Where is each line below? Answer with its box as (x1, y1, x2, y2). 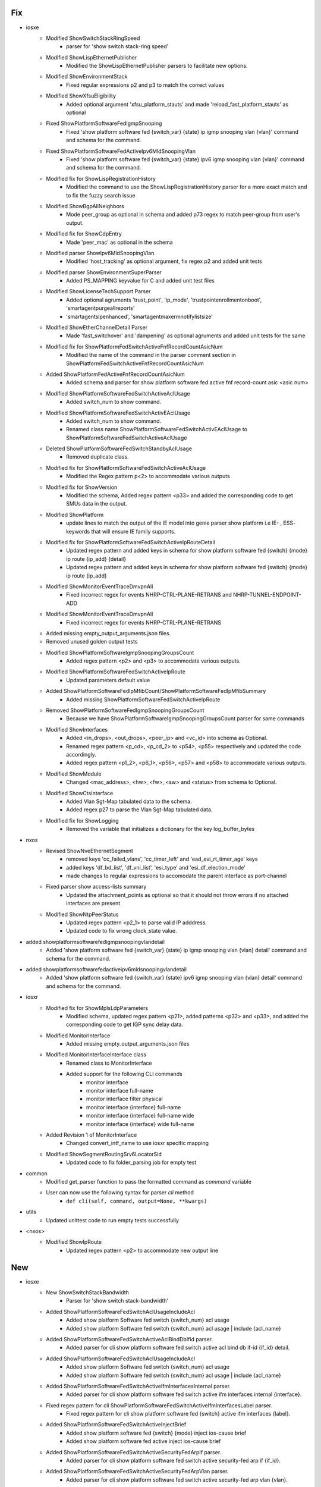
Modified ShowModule (46, 770, 102, 777)
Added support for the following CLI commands (66, 1071, 182, 1078)
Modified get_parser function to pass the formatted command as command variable (46, 1178, 252, 1185)
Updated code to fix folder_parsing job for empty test (66, 1159, 197, 1166)
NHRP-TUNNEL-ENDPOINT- (232, 591, 301, 598)
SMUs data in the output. (66, 500, 127, 507)
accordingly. (66, 751, 96, 758)
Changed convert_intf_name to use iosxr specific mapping (66, 1140, 209, 1147)
